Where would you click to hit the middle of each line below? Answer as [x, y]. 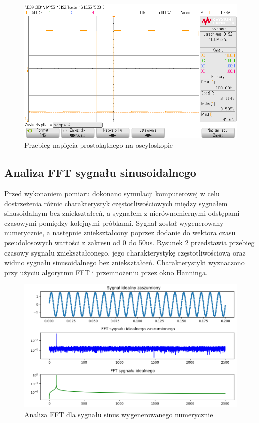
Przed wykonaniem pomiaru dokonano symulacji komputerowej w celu [112, 193]
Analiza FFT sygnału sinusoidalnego [100, 172]
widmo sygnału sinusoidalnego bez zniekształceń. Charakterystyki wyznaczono [124, 262]
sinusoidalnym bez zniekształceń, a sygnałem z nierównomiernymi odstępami [122, 213]
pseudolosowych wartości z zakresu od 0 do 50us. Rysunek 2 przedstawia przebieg [129, 242]
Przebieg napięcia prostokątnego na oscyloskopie [99, 145]
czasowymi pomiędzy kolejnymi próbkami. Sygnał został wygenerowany [114, 223]
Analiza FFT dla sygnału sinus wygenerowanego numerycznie [119, 414]
